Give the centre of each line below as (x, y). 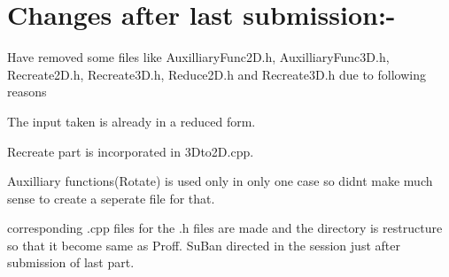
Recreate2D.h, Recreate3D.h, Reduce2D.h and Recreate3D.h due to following (217, 74)
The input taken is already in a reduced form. (132, 121)
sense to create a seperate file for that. (111, 198)
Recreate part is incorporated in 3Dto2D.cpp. (131, 151)
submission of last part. (71, 262)
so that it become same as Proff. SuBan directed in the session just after (204, 245)
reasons (27, 92)
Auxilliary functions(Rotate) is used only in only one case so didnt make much (220, 181)
